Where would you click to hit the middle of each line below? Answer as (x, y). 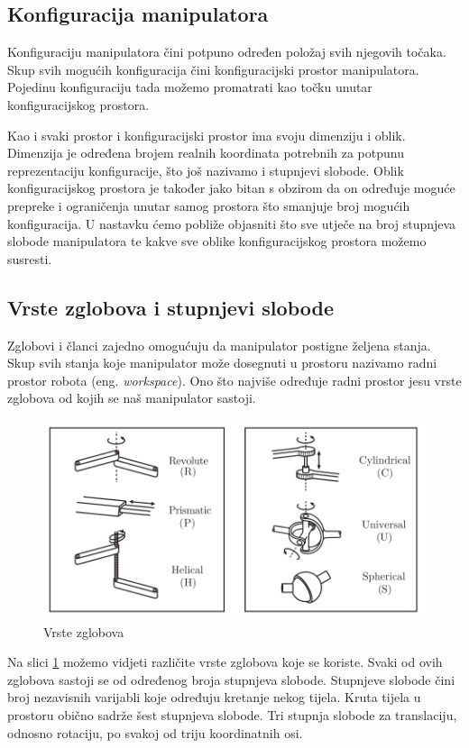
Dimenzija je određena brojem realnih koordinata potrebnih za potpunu (206, 153)
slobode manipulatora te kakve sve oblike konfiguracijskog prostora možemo (217, 241)
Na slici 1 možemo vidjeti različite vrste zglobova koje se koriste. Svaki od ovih (225, 662)
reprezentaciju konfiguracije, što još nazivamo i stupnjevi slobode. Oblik (206, 170)
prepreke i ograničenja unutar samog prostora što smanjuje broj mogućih (209, 205)
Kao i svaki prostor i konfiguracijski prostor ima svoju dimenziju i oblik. (207, 135)
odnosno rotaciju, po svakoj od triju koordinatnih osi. (155, 732)
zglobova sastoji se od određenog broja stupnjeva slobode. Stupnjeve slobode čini (231, 679)
